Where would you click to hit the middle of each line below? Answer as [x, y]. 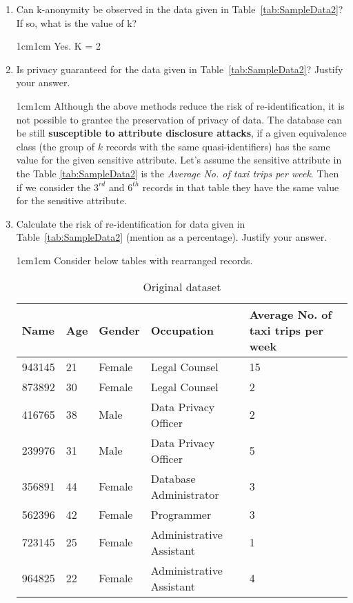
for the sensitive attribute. [71, 200]
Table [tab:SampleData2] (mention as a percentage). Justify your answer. [172, 237]
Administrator [185, 494]
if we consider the [53, 187]
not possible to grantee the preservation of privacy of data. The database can [179, 119]
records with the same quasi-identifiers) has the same [218, 146]
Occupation [182, 330]
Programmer [181, 514]
